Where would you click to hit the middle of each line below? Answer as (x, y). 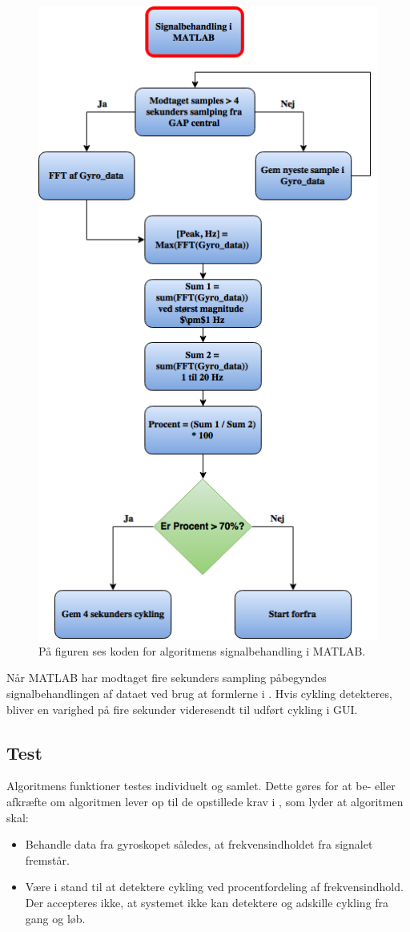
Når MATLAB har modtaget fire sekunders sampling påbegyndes (167, 678)
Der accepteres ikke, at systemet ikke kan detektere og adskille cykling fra (207, 902)
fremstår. (47, 859)
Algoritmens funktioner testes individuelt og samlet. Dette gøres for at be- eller (201, 786)
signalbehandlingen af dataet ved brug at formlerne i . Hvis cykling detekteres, (199, 694)
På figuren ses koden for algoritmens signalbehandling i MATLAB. (202, 650)
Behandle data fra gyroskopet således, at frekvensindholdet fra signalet (199, 844)
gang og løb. (55, 918)
